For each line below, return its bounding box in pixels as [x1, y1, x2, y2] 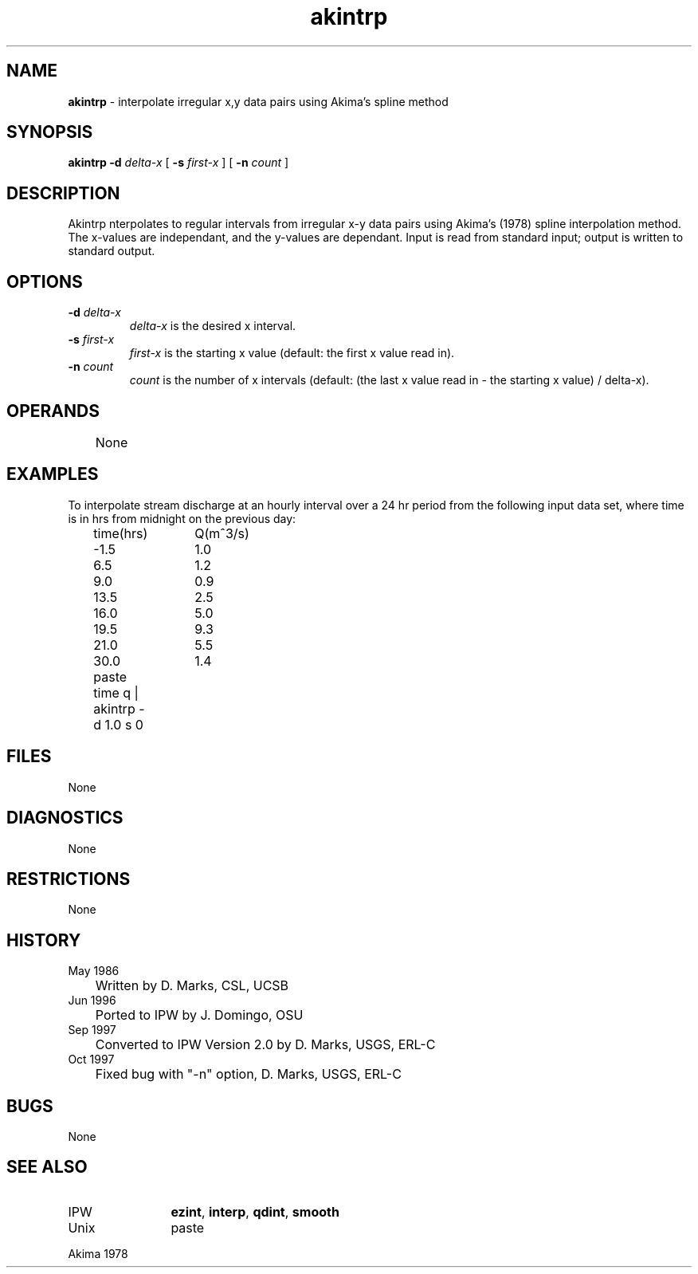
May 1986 [68, 964, 120, 978]
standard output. [68, 244, 155, 258]
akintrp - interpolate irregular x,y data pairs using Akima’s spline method [68, 94, 449, 108]
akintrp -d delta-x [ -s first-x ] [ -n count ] [68, 155, 289, 170]
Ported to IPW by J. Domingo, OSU [95, 1007, 304, 1024]
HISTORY [6, 930, 81, 950]
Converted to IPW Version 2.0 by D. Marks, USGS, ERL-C [95, 1036, 436, 1053]
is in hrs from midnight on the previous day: [68, 511, 296, 525]
